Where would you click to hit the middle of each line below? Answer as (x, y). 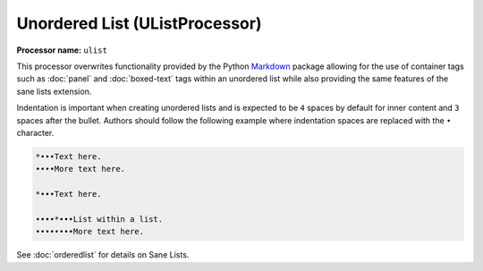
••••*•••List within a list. (99, 219)
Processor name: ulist (62, 50)
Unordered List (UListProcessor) (139, 23)
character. (35, 132)
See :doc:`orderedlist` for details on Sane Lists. (103, 255)
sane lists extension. (54, 91)
